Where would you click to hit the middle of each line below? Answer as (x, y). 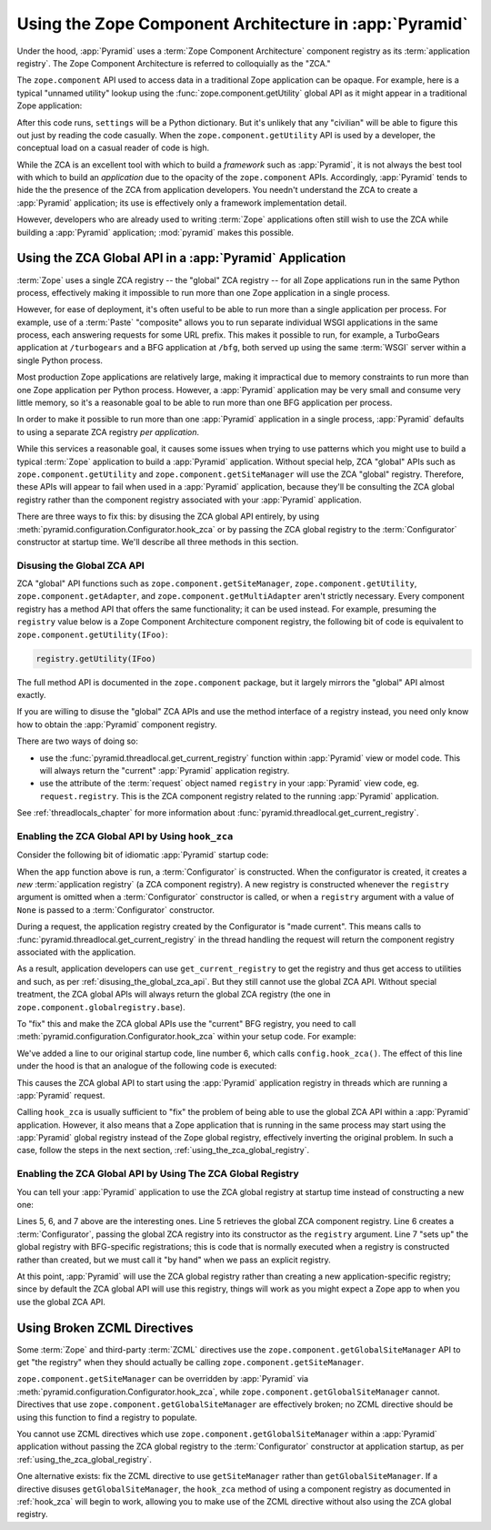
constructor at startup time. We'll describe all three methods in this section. (158, 542)
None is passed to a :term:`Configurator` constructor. (116, 909)
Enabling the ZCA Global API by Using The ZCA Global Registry (158, 1174)
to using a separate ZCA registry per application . (108, 431)
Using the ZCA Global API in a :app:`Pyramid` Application (181, 258)
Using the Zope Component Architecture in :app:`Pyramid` (242, 24)
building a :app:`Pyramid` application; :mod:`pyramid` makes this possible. (155, 232)
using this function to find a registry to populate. (107, 1417)
